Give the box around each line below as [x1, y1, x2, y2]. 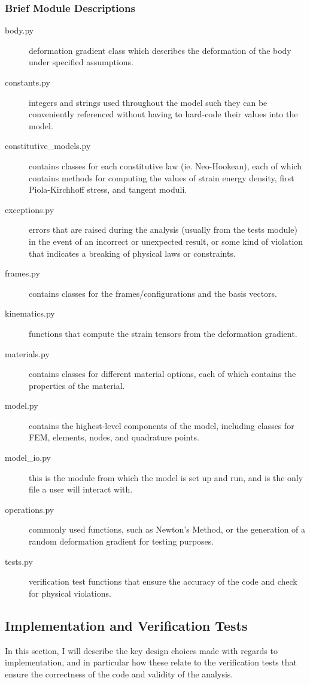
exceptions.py [5, 203, 54, 215]
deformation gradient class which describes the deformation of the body [29, 44, 291, 56]
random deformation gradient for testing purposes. [29, 535, 214, 548]
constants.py [5, 76, 50, 88]
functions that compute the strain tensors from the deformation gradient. [29, 327, 297, 339]
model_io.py [5, 451, 51, 464]
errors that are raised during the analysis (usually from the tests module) [29, 223, 297, 236]
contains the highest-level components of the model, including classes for [29, 419, 294, 431]
